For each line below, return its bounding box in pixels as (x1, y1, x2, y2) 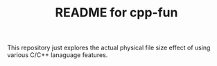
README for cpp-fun (55, 5, 178, 21)
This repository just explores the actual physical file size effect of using (7, 43, 211, 52)
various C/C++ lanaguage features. (7, 51, 108, 59)
